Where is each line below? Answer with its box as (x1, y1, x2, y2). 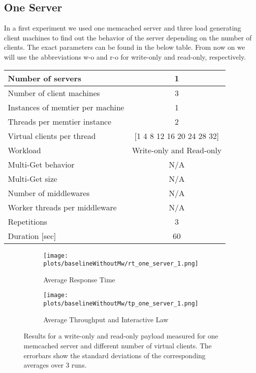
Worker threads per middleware (8, 201, 117, 213)
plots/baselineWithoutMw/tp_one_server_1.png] (43, 300, 198, 307)
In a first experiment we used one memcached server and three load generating (4, 23, 241, 33)
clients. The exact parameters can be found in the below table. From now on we (4, 42, 245, 52)
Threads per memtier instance (8, 115, 112, 127)
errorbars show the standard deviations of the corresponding (24, 350, 206, 360)
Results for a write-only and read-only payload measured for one (24, 331, 218, 341)
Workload (8, 144, 41, 156)
